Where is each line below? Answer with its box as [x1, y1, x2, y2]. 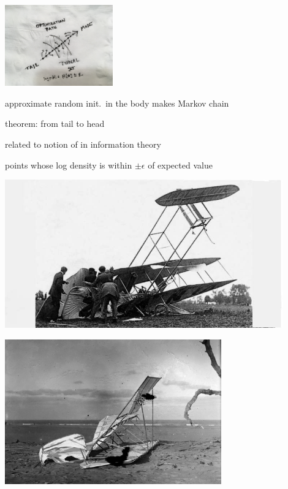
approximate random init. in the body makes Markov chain [5, 96, 229, 109]
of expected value [148, 158, 213, 171]
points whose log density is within [5, 158, 132, 171]
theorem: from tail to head [5, 117, 105, 130]
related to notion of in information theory [5, 138, 161, 151]
